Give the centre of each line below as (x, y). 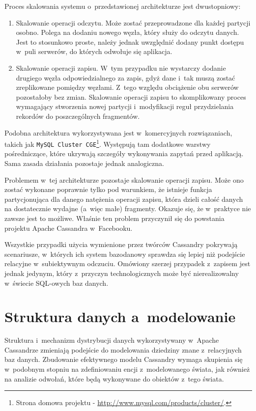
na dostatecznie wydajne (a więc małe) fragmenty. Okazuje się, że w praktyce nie (128, 208)
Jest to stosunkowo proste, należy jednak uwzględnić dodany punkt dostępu (130, 41)
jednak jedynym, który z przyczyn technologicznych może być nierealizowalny (122, 273)
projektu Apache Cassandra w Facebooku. (69, 228)
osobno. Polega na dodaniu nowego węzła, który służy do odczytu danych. (128, 32)
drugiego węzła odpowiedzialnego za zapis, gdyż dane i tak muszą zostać (126, 77)
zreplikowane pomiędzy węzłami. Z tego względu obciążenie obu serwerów (127, 87)
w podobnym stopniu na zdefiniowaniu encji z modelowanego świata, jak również (127, 369)
